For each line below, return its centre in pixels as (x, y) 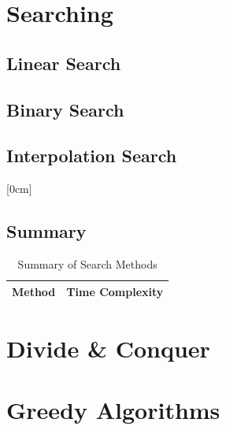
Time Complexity (115, 291)
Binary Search (65, 109)
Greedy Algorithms (113, 410)
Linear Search (64, 63)
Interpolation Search (92, 156)
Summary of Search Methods (87, 263)
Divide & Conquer (108, 348)
